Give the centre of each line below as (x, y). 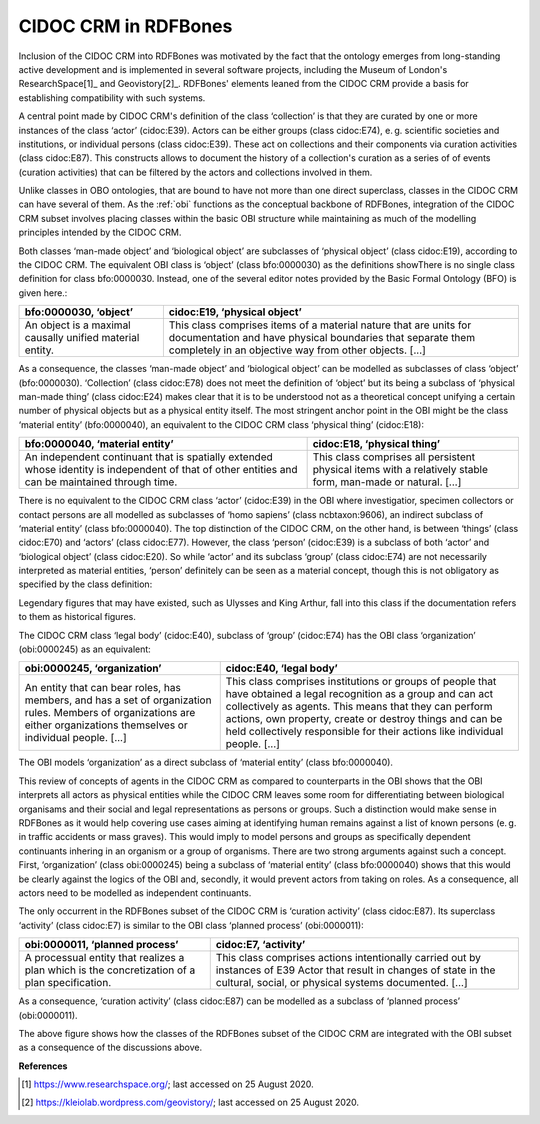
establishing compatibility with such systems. (112, 97)
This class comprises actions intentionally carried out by (348, 958)
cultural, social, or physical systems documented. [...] (341, 983)
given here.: (43, 292)
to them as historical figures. (77, 617)
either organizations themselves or (106, 725)
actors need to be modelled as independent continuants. (135, 892)
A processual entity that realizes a (104, 958)
